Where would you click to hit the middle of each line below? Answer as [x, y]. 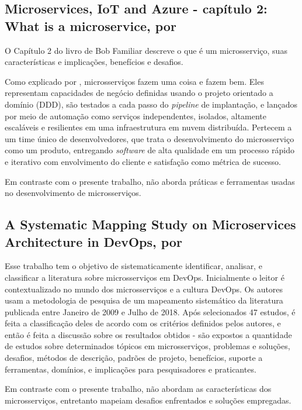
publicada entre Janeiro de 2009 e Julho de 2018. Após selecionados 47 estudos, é [150, 311]
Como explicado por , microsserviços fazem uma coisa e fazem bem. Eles [134, 81]
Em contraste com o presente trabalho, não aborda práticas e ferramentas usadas [150, 181]
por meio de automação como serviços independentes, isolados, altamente [136, 116]
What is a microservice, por [91, 25]
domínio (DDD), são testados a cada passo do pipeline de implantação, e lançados [151, 104]
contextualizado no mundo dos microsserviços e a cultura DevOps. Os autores [144, 289]
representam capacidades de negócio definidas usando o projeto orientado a [139, 93]
